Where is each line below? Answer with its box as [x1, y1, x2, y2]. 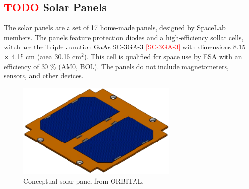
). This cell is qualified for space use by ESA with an [84, 51, 242, 61]
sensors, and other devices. [4, 71, 84, 81]
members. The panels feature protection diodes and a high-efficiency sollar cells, [4, 32, 244, 42]
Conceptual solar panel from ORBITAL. [23, 176, 144, 186]
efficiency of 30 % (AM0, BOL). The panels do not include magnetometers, [4, 61, 229, 71]
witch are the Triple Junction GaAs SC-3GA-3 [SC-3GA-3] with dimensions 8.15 [4, 42, 246, 52]
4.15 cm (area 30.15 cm [11, 51, 81, 61]
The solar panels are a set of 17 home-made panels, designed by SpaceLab [4, 23, 226, 33]
